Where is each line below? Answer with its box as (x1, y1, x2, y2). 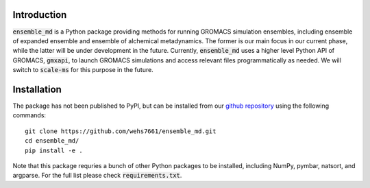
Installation (12, 83, 62, 95)
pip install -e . (25, 146, 83, 154)
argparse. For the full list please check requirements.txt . (12, 172, 182, 180)
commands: (12, 111, 47, 119)
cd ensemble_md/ (25, 137, 79, 145)
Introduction (12, 9, 67, 21)
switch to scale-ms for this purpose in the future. (12, 66, 153, 74)
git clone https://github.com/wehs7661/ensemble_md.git (25, 127, 217, 135)
